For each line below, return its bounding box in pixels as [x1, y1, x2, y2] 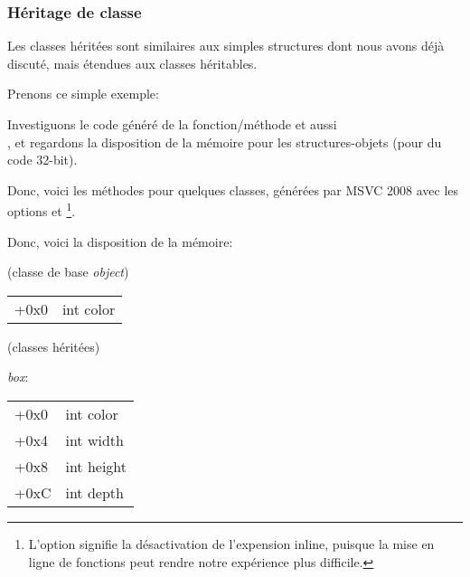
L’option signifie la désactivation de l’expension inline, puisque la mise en [28, 534, 435, 553]
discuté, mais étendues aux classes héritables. [7, 53, 258, 72]
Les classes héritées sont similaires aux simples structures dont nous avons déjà [7, 36, 445, 55]
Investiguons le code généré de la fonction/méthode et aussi [7, 115, 337, 133]
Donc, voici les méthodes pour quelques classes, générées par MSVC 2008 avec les [7, 180, 458, 199]
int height [65, 456, 127, 477]
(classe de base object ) [7, 262, 129, 281]
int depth [65, 482, 124, 503]
